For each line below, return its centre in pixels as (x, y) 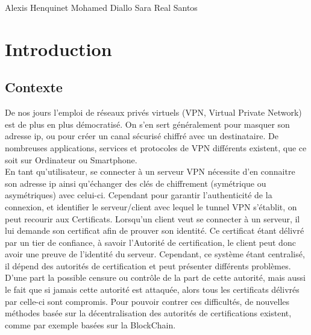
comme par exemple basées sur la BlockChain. (90, 324)
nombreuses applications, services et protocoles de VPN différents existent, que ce (156, 147)
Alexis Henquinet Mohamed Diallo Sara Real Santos (101, 7)
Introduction (58, 49)
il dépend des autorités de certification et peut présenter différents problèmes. (148, 265)
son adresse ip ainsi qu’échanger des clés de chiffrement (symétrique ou (136, 183)
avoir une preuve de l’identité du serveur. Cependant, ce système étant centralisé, (155, 254)
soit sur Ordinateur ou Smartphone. (71, 159)
